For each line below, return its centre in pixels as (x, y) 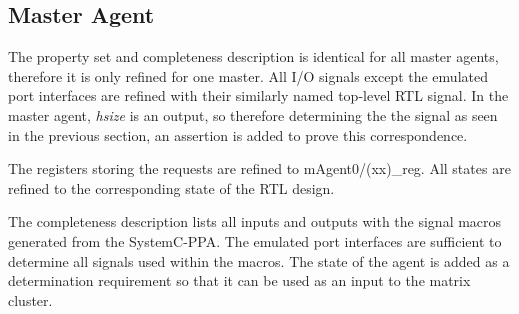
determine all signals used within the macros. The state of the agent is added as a (259, 260)
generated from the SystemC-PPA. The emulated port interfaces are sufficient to (255, 240)
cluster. (30, 299)
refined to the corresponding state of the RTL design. (171, 187)
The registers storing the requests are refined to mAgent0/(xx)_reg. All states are (259, 168)
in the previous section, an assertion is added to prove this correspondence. (238, 134)
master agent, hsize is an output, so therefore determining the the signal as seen (253, 114)
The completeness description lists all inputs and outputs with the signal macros (255, 221)
